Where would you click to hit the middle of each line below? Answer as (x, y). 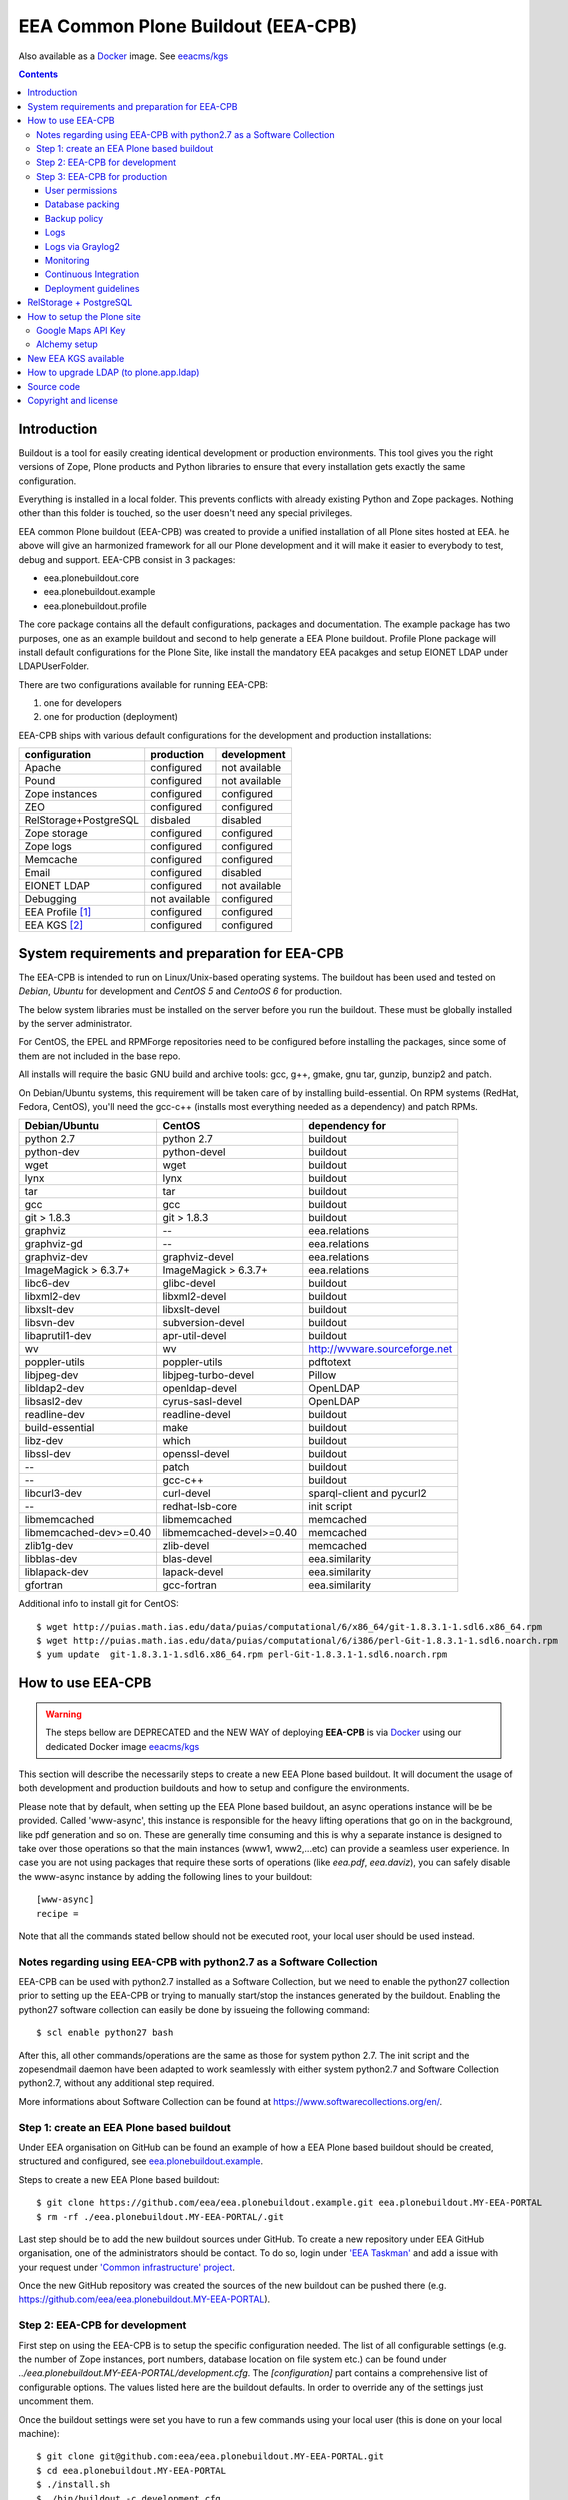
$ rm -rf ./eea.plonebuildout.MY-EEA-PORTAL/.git (160, 2216)
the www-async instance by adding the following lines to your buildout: (165, 1876)
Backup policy (74, 218)
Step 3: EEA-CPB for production (102, 176)
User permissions (81, 191)
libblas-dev (51, 1559)
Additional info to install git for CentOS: (98, 1604)
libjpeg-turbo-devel (208, 1375)
